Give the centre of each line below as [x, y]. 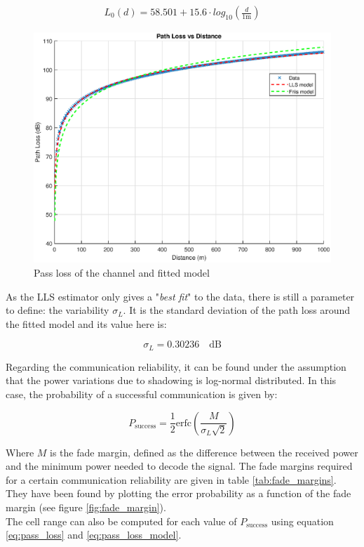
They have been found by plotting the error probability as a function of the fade [178, 493]
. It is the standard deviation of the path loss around [237, 310]
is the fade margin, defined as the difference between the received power [204, 452]
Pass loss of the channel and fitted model [122, 272]
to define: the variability [58, 310]
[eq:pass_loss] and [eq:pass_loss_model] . [94, 535]
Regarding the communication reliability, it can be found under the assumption [176, 366]
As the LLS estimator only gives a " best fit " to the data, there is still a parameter [180, 296]
